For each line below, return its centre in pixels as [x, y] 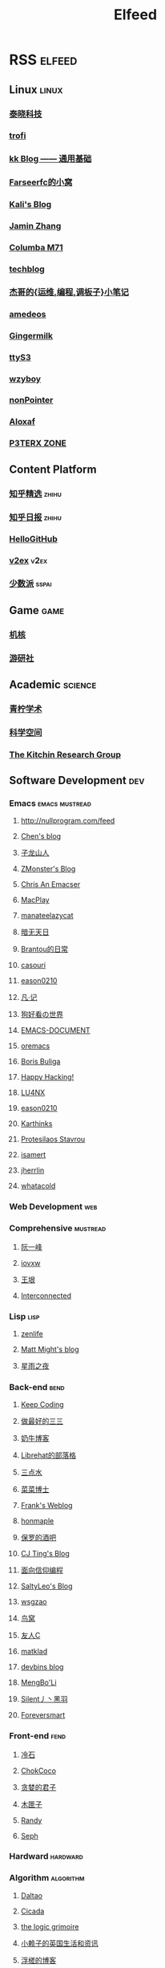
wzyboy [25, 379]
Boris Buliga [40, 1062]
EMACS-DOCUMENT [55, 1031]
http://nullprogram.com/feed [68, 821]
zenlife [32, 1333]
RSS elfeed [43, 60]
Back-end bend [37, 1387]
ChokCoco [38, 1771]
